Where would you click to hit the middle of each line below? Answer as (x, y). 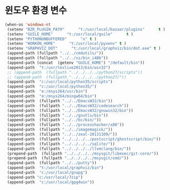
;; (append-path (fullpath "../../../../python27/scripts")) (75, 72)
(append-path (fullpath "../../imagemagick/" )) (60, 130)
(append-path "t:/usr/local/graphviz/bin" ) (55, 168)
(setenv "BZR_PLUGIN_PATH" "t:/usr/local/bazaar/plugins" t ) (86, 29)
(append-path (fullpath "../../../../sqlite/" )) (61, 144)
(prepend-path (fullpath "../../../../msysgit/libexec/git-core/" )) (83, 154)
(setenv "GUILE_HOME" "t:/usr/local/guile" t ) (70, 34)
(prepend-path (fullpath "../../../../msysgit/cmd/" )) (68, 158)
